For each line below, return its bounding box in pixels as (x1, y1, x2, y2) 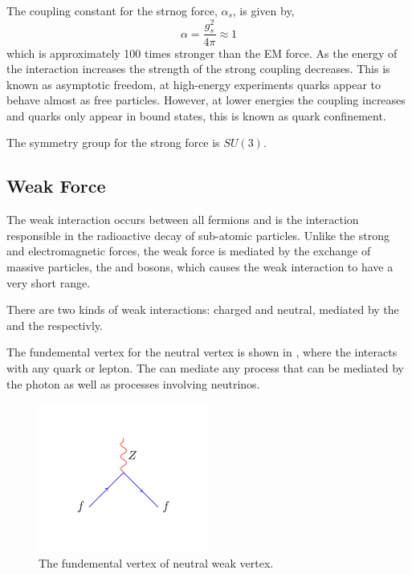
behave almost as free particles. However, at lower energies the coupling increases (6, 92, 406, 108)
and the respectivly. (6, 316, 103, 333)
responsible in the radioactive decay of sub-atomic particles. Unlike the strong (6, 226, 390, 243)
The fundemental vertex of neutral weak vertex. (39, 554, 274, 571)
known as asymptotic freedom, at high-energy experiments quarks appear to (6, 75, 381, 92)
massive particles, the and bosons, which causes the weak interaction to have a (6, 259, 394, 275)
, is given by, (232, 2, 295, 18)
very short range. (6, 274, 91, 291)
